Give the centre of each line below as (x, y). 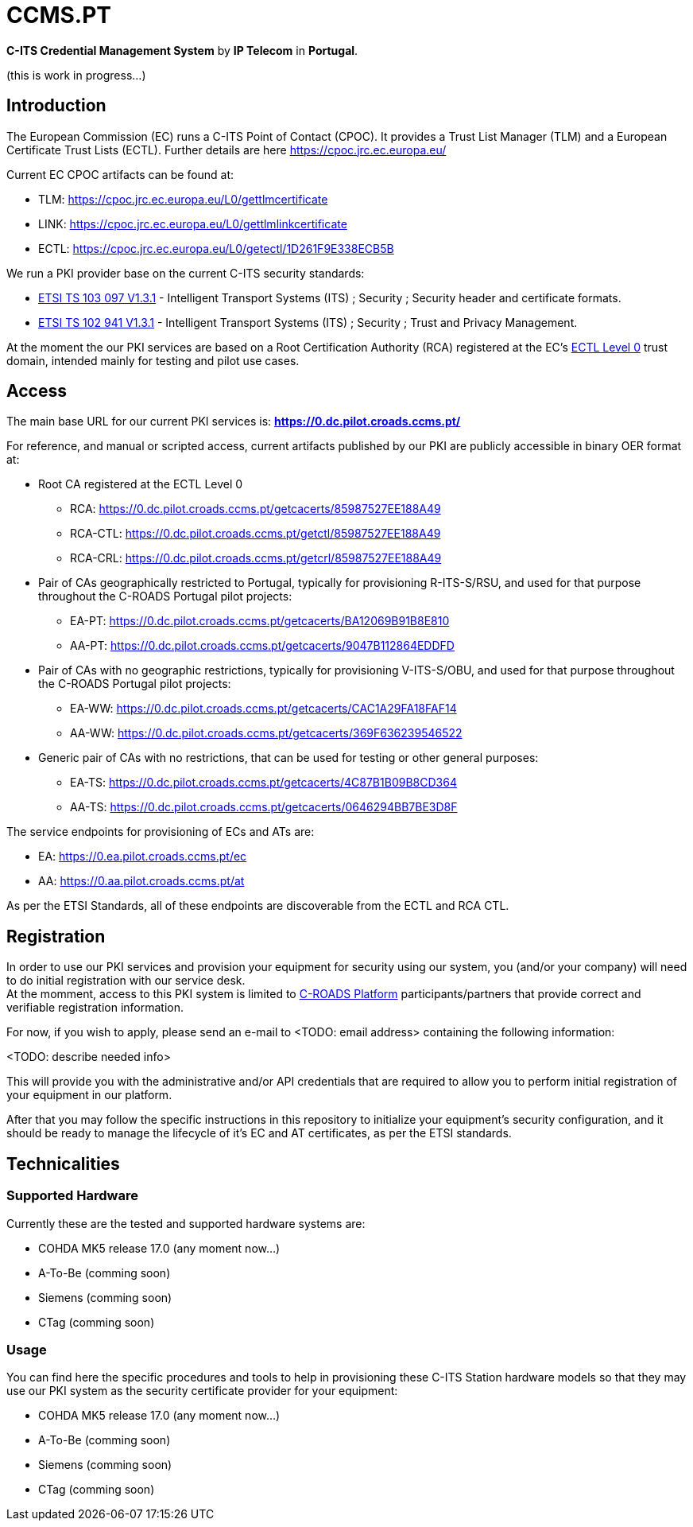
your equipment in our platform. (89, 1095)
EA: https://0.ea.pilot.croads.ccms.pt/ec (143, 857)
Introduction (56, 106)
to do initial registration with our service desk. (126, 981)
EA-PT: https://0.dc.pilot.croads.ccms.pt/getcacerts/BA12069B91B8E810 (260, 621)
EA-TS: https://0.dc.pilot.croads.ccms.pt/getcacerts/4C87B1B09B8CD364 (263, 783)
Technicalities (63, 1164)
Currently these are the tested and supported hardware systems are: (186, 1223)
